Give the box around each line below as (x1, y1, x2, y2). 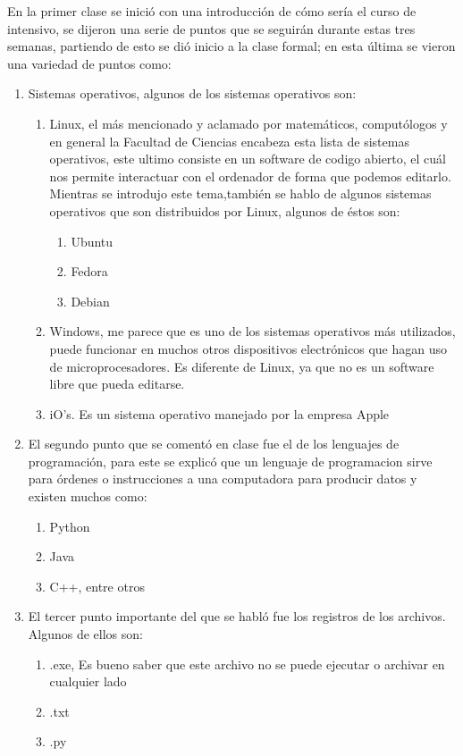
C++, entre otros (49, 576, 145, 595)
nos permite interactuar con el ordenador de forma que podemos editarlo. (49, 166, 451, 185)
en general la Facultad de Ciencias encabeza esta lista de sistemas (49, 131, 409, 150)
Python (49, 517, 90, 535)
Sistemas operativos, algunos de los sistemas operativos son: (28, 84, 357, 103)
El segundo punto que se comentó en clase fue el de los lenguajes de (28, 434, 400, 453)
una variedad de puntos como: (7, 54, 172, 72)
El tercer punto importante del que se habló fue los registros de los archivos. (28, 607, 446, 626)
